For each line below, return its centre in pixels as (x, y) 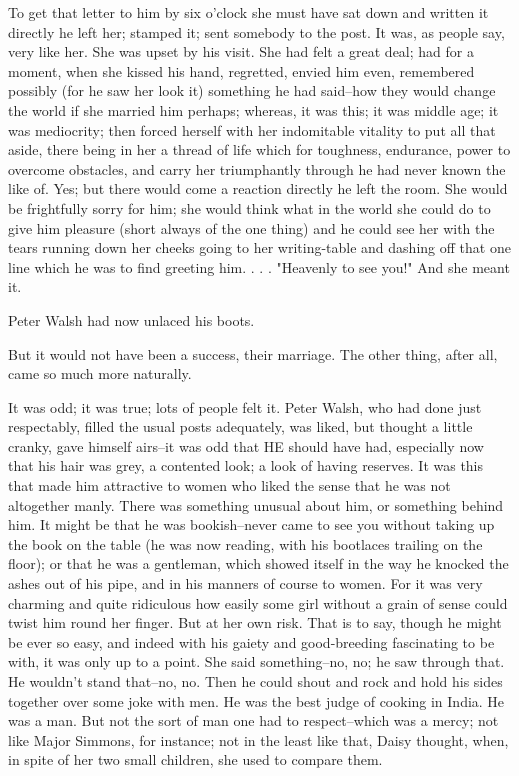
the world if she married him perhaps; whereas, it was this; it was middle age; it (253, 109)
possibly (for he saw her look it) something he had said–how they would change (252, 90)
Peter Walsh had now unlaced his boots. (131, 319)
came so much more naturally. (100, 373)
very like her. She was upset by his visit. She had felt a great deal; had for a (241, 51)
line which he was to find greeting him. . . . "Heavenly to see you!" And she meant (259, 266)
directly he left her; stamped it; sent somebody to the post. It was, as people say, (256, 31)
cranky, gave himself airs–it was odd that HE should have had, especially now (246, 445)
